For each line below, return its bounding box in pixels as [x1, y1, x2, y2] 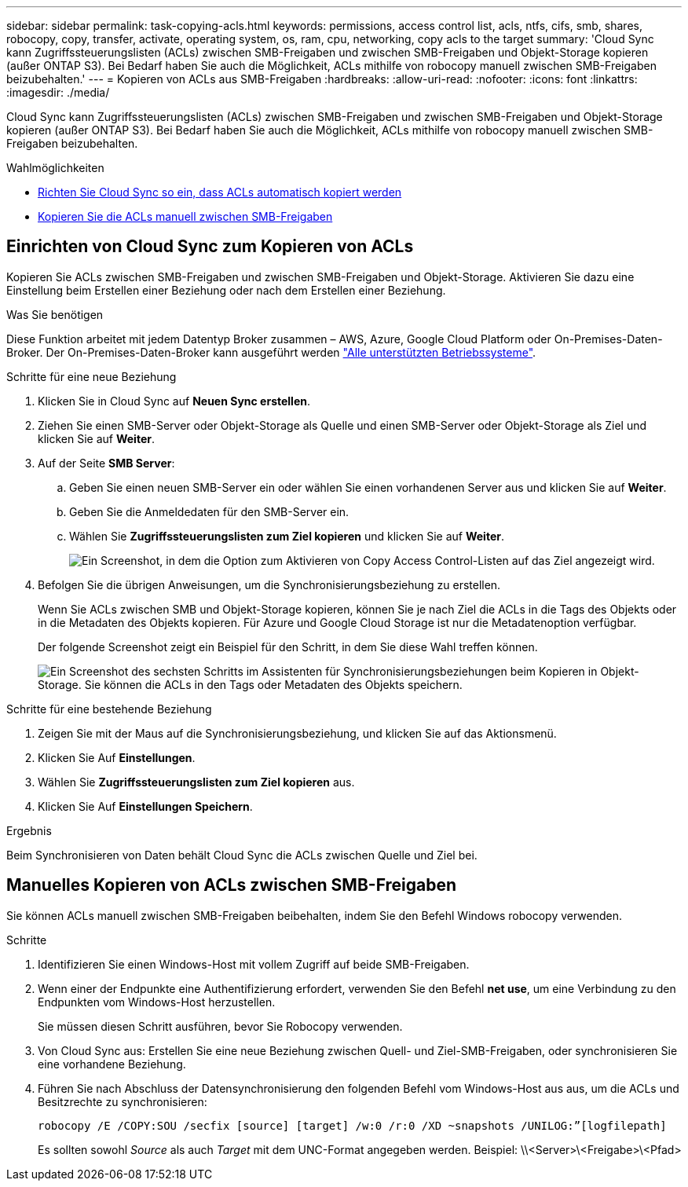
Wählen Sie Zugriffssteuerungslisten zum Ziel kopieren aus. [38, 775, 355, 789]
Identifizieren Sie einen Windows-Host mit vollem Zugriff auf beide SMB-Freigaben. [38, 957, 470, 971]
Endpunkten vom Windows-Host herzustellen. [38, 995, 276, 1009]
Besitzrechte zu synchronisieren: [38, 1094, 207, 1108]
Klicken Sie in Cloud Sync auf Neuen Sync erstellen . [38, 394, 310, 408]
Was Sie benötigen [6, 307, 104, 321]
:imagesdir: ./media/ [6, 86, 110, 99]
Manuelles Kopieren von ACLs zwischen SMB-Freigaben [6, 875, 457, 896]
